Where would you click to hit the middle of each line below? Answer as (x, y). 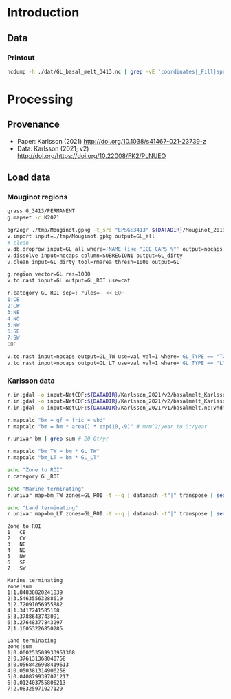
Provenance (34, 125)
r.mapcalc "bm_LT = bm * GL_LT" (53, 458)
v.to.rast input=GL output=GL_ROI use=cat (69, 281)
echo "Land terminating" (43, 508)
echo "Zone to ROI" (35, 470)
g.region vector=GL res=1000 (49, 274)
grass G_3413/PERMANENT (41, 211)
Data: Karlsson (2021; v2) (53, 148)
